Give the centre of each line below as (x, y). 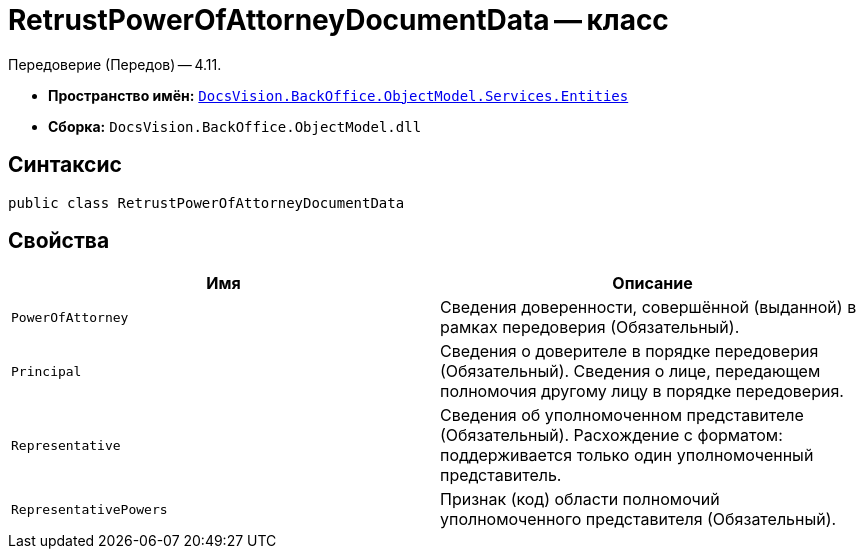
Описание (652, 283)
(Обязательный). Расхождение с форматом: (611, 435)
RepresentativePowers (89, 509)
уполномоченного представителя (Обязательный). (638, 519)
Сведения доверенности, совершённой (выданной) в (648, 307)
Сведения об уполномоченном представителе (622, 415)
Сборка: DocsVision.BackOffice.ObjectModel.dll (235, 126)
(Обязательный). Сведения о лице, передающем (630, 371)
